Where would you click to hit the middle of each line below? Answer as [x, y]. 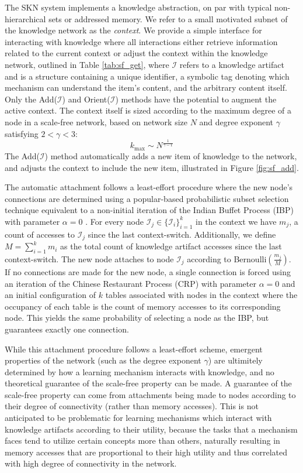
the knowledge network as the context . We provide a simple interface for [133, 30]
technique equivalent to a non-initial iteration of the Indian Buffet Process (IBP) [149, 210]
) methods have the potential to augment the [196, 99]
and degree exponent [236, 121]
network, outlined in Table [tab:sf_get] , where [87, 64]
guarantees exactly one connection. [67, 329]
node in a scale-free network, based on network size [96, 121]
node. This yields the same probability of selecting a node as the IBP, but [137, 318]
